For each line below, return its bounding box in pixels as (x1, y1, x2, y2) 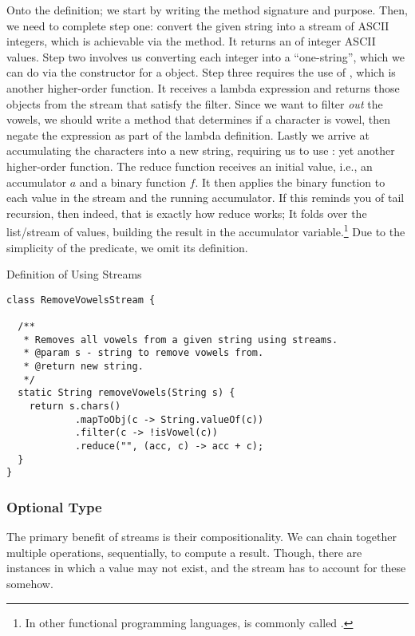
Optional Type (6, 496, 102, 516)
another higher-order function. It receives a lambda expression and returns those (6, 79, 400, 96)
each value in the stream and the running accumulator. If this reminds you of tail (6, 189, 405, 206)
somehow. (6, 575, 53, 591)
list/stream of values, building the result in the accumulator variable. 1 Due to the (6, 221, 405, 239)
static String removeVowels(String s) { (18, 387, 235, 399)
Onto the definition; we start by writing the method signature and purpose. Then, (6, 2, 408, 18)
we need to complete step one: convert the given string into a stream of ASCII (6, 17, 389, 34)
